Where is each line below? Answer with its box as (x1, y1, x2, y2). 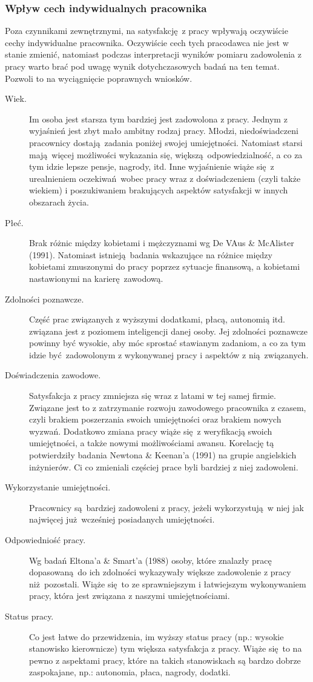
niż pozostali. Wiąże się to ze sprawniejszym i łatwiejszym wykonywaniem (29, 577, 306, 590)
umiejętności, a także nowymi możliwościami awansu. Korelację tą (29, 436, 274, 449)
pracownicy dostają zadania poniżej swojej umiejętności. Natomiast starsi (29, 136, 303, 149)
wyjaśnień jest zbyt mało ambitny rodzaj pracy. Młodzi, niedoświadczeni (29, 124, 298, 137)
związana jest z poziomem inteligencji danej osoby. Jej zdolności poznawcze (29, 324, 308, 337)
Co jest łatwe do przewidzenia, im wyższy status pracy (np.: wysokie (29, 630, 284, 643)
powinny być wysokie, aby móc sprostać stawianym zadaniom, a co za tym (29, 336, 306, 349)
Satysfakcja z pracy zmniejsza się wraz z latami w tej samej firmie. (29, 389, 276, 402)
